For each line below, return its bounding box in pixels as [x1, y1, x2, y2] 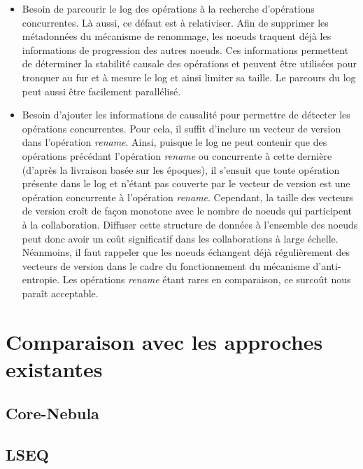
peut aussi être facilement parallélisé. [22, 83, 181, 98]
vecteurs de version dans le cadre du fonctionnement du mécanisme [22, 258, 310, 273]
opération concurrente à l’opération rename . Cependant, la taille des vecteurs [22, 189, 353, 204]
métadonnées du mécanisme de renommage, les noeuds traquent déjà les [22, 29, 332, 43]
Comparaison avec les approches [6, 327, 323, 355]
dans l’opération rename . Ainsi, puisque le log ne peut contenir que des [22, 135, 327, 149]
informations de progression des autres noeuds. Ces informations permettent [22, 42, 349, 57]
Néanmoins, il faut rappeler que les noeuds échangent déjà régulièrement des [22, 245, 350, 259]
